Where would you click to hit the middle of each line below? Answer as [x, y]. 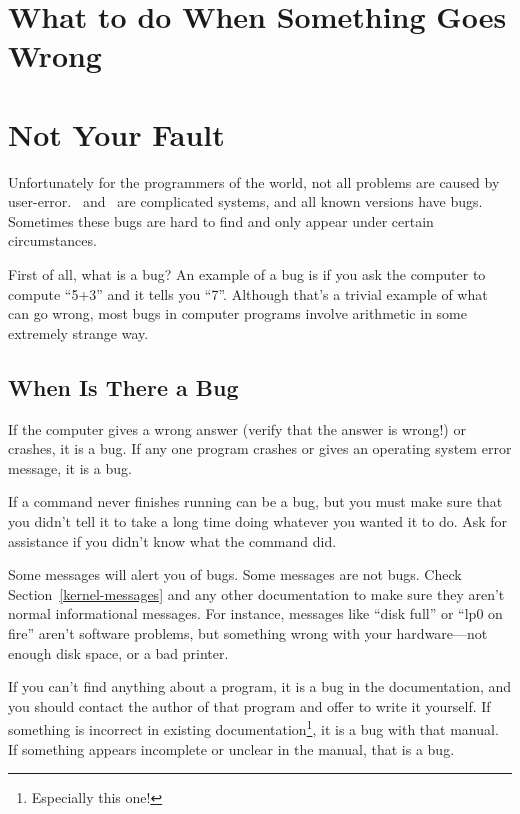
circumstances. [52, 240]
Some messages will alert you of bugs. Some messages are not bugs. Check [235, 574]
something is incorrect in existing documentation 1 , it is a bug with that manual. [253, 728]
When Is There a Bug [123, 386]
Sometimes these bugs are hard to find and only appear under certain [221, 220]
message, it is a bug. [70, 467]
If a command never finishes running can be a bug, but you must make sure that [255, 501]
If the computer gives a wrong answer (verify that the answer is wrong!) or [237, 428]
